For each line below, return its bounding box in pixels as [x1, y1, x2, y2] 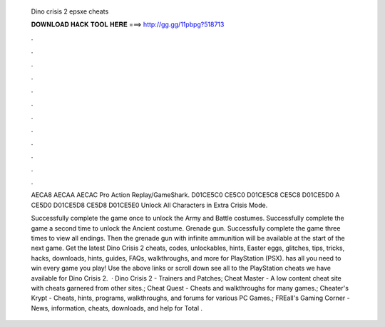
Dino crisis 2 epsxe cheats [31, 7, 109, 16]
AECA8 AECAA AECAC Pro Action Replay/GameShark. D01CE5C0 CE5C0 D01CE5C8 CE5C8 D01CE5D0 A [31, 191, 340, 199]
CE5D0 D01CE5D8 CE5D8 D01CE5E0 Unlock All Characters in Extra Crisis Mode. [31, 201, 268, 209]
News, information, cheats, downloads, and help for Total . [31, 303, 203, 312]
